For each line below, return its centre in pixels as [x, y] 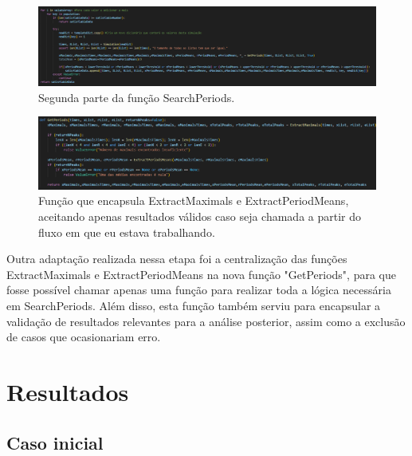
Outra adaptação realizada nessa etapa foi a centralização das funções [177, 259]
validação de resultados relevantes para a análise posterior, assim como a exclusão [206, 321]
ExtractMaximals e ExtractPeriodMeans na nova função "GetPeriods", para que [201, 274]
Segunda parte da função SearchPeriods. [137, 97]
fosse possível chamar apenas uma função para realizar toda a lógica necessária [199, 290]
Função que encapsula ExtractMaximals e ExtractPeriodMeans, [194, 200]
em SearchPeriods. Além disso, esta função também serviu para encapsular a [194, 306]
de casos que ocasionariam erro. [84, 337]
